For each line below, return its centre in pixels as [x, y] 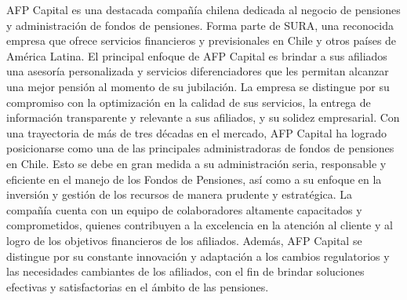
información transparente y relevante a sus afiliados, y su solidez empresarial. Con [203, 117]
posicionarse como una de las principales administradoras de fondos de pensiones [200, 148]
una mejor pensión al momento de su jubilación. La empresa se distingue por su [198, 86]
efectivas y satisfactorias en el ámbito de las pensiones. [138, 286]
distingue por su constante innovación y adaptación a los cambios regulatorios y [198, 256]
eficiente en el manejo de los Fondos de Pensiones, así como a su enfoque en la [194, 179]
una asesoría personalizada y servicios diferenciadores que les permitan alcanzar [198, 71]
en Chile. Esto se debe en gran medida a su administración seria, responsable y [196, 163]
